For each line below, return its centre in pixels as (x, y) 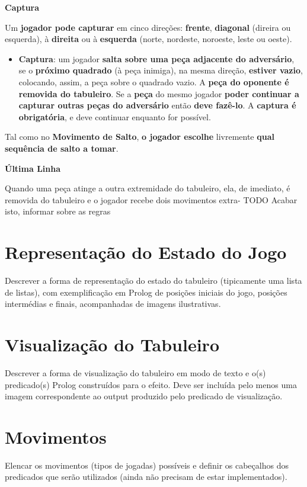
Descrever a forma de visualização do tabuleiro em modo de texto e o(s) (135, 372)
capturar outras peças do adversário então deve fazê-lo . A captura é (157, 105)
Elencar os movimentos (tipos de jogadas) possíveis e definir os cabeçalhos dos (147, 465)
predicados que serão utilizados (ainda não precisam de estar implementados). (146, 477)
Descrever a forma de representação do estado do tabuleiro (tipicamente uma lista (153, 281)
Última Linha (33, 168)
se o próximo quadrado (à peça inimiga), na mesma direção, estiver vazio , (161, 70)
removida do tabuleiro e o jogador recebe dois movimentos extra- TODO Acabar (151, 199)
